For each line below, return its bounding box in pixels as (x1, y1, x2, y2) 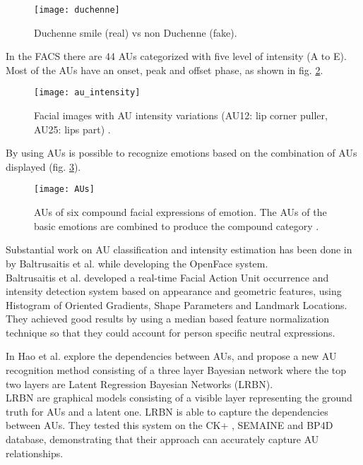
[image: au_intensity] (34, 87, 141, 98)
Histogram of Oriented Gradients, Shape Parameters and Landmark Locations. (6, 297, 347, 312)
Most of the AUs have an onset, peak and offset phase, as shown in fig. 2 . (6, 62, 323, 77)
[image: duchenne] (34, 5, 120, 15)
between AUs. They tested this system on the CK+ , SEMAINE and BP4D (6, 418, 333, 433)
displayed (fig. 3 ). (6, 159, 81, 174)
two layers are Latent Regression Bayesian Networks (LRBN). (6, 376, 273, 391)
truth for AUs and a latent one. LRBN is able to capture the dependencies (6, 404, 328, 418)
